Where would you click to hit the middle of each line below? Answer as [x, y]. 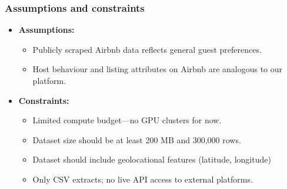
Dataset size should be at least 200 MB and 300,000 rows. [137, 139]
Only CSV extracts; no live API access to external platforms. [143, 179]
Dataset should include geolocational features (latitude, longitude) [152, 159]
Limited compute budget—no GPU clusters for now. [127, 120]
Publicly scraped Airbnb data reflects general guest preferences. [147, 49]
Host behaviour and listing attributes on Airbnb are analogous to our [158, 69]
